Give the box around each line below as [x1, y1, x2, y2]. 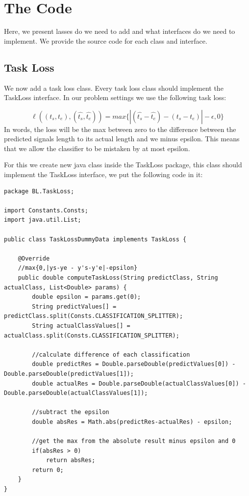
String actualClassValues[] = [32, 322, 130, 329]
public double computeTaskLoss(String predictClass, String [18, 274, 218, 282]
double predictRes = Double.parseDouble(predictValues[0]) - [32, 361, 236, 368]
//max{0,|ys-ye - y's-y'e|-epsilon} [18, 264, 138, 272]
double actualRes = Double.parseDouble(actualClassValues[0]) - [32, 380, 246, 387]
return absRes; [46, 457, 96, 464]
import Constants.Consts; [4, 207, 88, 214]
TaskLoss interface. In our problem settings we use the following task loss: [4, 92, 226, 103]
